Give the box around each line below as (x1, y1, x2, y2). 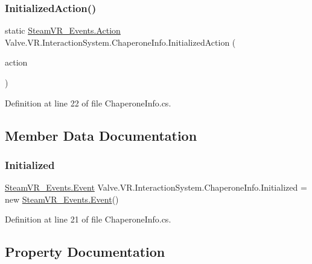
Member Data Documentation (5, 126, 197, 144)
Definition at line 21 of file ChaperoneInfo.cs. (5, 213, 171, 226)
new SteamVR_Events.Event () (5, 192, 119, 205)
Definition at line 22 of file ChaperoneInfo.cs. (5, 96, 171, 109)
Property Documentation (5, 242, 165, 261)
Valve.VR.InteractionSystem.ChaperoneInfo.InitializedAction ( (5, 35, 236, 48)
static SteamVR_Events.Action (5, 24, 121, 37)
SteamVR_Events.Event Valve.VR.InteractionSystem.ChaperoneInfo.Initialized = (5, 181, 307, 194)
